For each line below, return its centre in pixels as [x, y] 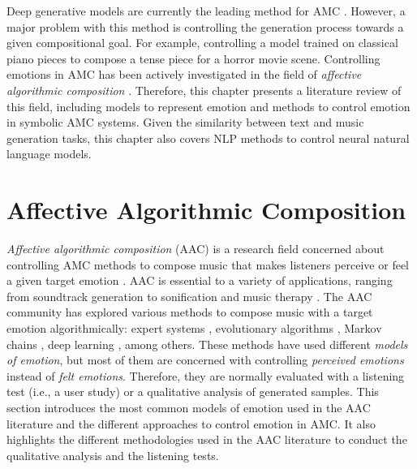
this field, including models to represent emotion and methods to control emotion [208, 106]
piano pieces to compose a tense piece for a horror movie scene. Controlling [193, 58]
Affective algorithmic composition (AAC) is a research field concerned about [196, 249]
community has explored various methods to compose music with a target [190, 312]
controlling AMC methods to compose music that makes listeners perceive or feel [208, 264]
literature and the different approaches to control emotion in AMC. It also [191, 423]
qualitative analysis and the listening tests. [113, 455]
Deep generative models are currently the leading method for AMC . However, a [206, 11]
